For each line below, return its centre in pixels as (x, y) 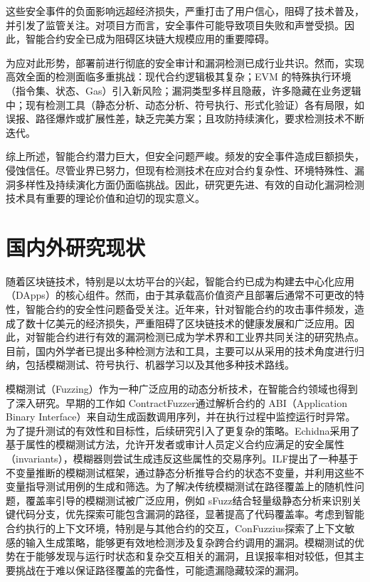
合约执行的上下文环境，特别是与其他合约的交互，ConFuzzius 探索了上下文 (175, 528)
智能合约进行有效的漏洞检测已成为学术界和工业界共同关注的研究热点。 (200, 337)
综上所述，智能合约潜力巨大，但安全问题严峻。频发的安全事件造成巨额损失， (185, 156)
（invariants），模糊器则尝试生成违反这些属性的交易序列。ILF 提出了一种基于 (182, 458)
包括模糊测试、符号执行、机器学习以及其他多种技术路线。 (160, 365)
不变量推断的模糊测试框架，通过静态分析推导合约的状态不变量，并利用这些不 (185, 472)
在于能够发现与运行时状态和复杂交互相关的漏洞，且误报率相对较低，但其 (185, 556)
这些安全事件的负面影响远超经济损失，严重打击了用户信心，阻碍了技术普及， (185, 11)
